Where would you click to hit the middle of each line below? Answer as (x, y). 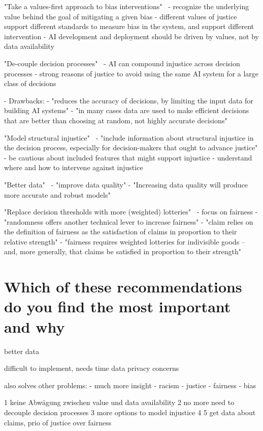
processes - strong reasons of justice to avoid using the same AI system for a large (131, 73)
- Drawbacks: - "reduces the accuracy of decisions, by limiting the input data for (129, 100)
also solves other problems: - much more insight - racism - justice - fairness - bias (130, 385)
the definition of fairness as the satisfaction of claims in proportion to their (121, 232)
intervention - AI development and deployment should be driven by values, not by (131, 36)
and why (35, 326)
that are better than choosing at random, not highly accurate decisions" (116, 120)
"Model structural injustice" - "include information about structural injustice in (129, 137)
